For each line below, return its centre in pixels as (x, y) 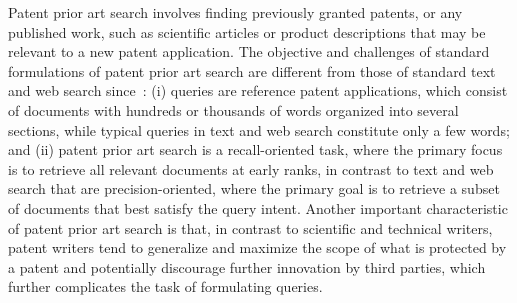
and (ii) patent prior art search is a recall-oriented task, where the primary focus (255, 149)
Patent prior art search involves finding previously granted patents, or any (235, 12)
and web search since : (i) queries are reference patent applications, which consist (258, 90)
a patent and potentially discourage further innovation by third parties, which (247, 266)
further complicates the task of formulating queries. (165, 286)
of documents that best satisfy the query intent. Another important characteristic (258, 207)
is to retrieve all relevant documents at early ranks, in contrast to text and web (251, 168)
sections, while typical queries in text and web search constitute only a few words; (259, 129)
